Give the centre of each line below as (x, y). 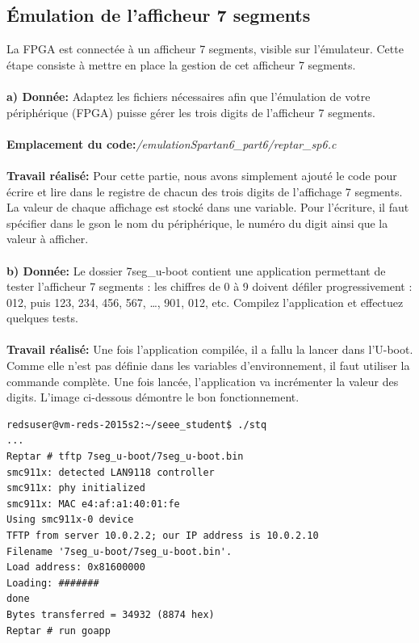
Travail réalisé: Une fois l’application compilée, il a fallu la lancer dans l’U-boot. (210, 349)
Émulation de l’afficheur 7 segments (159, 15)
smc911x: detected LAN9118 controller (111, 472)
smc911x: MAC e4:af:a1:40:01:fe (93, 504)
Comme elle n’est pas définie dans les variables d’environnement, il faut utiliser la (208, 366)
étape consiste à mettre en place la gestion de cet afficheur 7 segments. (181, 64)
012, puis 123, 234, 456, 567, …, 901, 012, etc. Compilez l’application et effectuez (205, 302)
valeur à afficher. (48, 239)
